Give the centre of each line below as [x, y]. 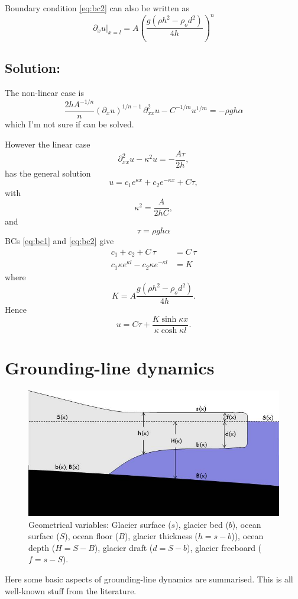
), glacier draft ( [124, 547]
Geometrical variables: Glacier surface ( [100, 524]
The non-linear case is [44, 93]
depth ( [42, 547]
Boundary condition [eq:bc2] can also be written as [97, 8]
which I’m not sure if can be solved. [69, 124]
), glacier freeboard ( [224, 547]
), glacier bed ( [202, 524]
